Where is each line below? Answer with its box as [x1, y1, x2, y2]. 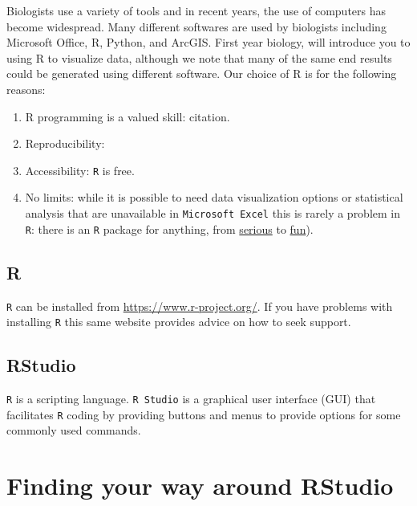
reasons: [6, 80, 46, 97]
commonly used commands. [6, 422, 141, 439]
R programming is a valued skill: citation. [25, 108, 230, 124]
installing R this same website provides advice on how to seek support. [6, 313, 351, 330]
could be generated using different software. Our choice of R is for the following [6, 65, 397, 82]
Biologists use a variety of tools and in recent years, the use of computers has [6, 2, 387, 18]
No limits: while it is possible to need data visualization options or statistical [25, 189, 403, 206]
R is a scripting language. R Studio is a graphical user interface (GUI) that [6, 390, 376, 407]
